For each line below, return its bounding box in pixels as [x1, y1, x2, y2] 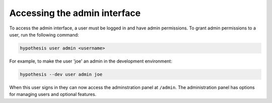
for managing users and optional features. [9, 91, 97, 97]
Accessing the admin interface [9, 7, 141, 18]
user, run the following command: [9, 31, 79, 37]
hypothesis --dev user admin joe [20, 71, 103, 77]
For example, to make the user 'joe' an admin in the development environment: [9, 58, 172, 64]
